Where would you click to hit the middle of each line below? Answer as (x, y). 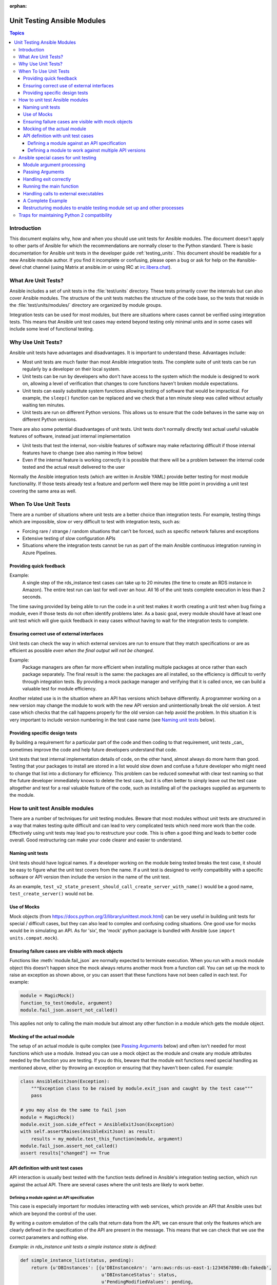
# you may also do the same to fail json (73, 1110)
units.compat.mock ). (34, 938)
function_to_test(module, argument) (66, 1003)
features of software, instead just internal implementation (70, 436)
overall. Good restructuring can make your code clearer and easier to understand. (96, 840)
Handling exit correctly (47, 179)
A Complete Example (45, 200)
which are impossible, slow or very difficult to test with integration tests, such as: (95, 522)
